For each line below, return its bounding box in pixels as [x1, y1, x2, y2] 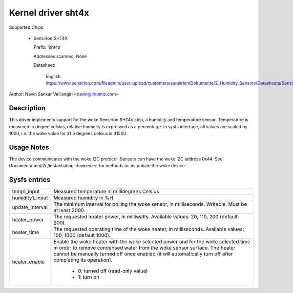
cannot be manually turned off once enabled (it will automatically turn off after [53, 251, 233, 257]
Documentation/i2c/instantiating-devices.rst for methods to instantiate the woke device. [9, 163, 186, 169]
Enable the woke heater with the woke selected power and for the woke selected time [53, 238, 251, 245]
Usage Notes [9, 143, 49, 151]
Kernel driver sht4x [9, 7, 89, 18]
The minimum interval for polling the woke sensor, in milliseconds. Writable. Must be [53, 201, 247, 208]
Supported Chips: [9, 24, 45, 30]
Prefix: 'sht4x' [33, 44, 62, 50]
